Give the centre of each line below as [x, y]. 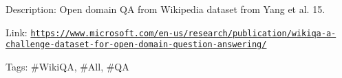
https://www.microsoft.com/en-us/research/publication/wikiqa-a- [183, 33]
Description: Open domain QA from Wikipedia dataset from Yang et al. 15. [165, 9]
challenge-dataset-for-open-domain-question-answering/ [136, 45]
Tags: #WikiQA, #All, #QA [67, 66]
